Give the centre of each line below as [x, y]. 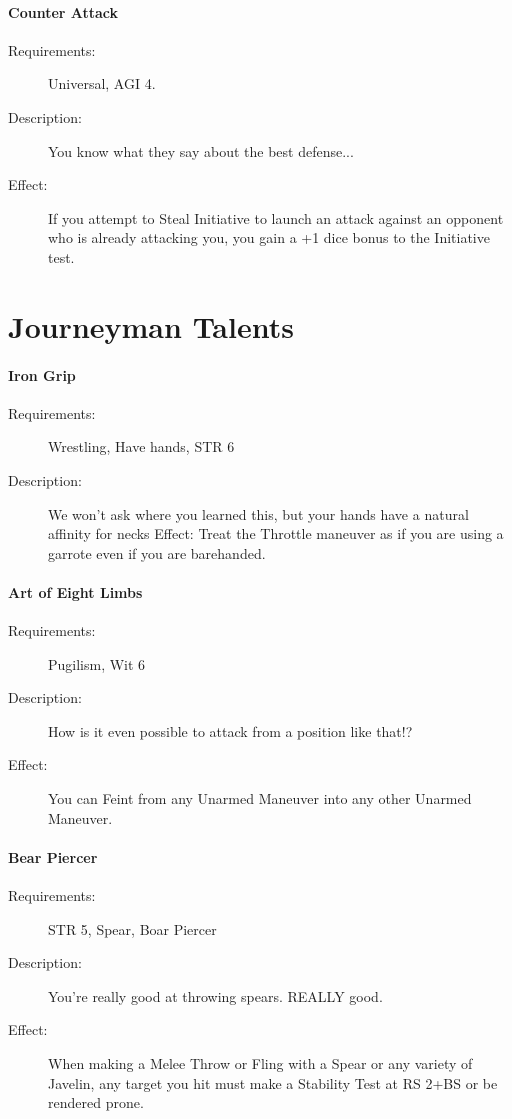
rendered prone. [96, 1102]
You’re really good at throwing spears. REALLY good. [215, 995]
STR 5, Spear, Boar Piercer [132, 928]
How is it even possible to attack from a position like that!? [230, 730]
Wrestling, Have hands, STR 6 [141, 446]
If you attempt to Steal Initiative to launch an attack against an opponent [276, 217]
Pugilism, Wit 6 [97, 663]
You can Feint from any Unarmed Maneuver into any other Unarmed [260, 798]
